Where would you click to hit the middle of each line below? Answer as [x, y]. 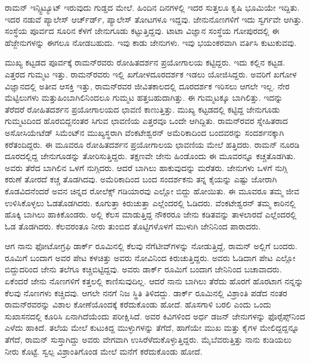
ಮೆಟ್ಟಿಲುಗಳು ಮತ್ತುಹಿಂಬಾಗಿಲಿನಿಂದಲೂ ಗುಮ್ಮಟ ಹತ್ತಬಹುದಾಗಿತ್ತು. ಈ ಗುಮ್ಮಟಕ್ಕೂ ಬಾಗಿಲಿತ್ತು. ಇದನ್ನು [144, 97]
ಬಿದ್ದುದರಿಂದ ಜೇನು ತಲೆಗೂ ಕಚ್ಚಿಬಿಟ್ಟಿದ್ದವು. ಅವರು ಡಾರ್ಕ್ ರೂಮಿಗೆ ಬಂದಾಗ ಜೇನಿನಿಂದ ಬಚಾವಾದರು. [143, 269]
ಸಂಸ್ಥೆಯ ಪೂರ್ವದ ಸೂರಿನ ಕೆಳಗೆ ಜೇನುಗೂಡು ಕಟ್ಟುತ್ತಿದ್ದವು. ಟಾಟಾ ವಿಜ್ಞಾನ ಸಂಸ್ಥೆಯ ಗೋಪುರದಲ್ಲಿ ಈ [142, 31]
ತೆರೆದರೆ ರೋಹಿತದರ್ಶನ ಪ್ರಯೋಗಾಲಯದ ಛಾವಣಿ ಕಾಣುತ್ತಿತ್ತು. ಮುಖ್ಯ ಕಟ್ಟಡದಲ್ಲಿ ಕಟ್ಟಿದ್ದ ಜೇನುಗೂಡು [142, 109]
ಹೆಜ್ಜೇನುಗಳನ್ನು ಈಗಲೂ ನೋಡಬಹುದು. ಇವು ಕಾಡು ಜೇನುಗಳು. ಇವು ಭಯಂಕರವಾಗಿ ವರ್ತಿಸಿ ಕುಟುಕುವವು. [151, 42]
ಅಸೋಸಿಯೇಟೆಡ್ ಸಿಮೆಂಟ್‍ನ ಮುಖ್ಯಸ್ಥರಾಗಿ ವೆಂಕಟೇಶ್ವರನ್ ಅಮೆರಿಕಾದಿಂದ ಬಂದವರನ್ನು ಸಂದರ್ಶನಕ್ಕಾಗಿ [145, 132]
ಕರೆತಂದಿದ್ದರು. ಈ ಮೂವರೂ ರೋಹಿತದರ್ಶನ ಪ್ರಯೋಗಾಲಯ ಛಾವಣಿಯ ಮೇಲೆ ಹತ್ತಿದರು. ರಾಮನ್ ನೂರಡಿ [152, 144]
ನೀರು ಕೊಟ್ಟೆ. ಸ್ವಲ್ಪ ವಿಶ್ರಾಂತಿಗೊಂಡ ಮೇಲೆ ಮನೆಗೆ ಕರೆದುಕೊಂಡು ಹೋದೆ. [104, 351]
